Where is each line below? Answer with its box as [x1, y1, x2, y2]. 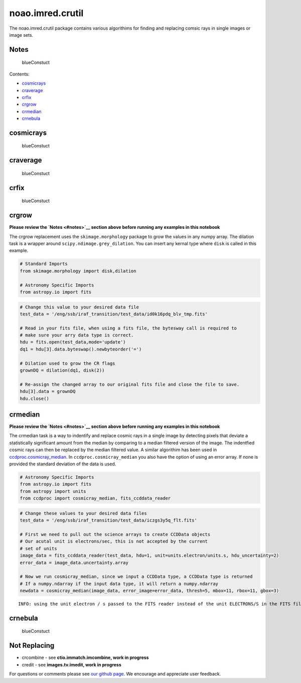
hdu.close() [20, 395, 50, 401]
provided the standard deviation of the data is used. [9, 461, 116, 467]
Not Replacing [9, 641, 55, 650]
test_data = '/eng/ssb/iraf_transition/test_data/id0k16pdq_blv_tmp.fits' [20, 311, 208, 317]
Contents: [9, 71, 30, 77]
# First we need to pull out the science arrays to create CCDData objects [20, 531, 211, 537]
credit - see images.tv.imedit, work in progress [22, 661, 121, 667]
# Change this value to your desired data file [20, 304, 139, 310]
